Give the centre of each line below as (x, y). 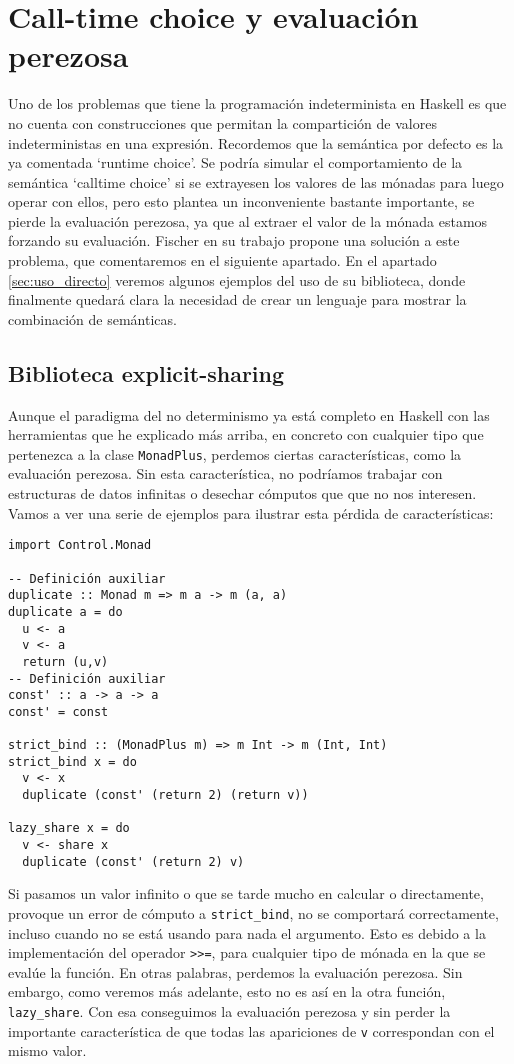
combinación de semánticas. (92, 318)
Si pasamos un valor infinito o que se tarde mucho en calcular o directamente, (246, 893)
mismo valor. (47, 1050)
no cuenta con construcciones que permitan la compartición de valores (222, 122)
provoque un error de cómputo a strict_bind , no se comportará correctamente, (253, 912)
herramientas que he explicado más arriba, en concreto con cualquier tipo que (246, 434)
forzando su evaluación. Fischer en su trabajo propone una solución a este (234, 240)
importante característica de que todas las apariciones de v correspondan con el (251, 1030)
